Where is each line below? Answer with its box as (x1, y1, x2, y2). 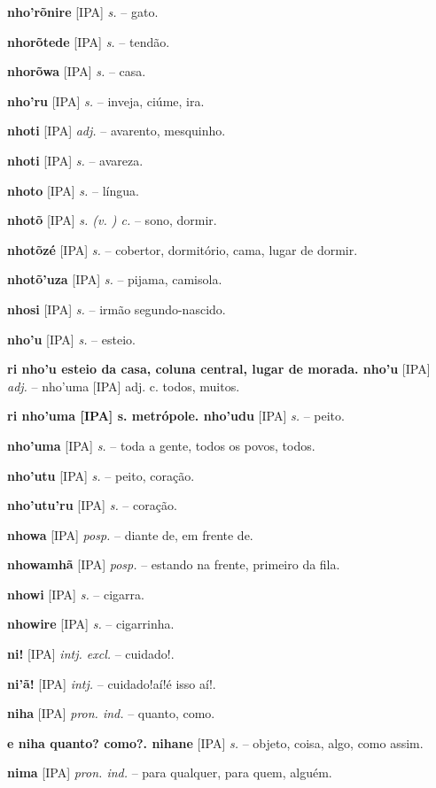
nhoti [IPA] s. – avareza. (7, 151, 144, 169)
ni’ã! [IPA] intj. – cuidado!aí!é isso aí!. (7, 674, 216, 692)
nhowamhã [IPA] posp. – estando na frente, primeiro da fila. (7, 555, 340, 574)
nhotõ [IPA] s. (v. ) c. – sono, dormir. (7, 211, 217, 229)
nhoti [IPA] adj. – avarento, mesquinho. (7, 121, 226, 140)
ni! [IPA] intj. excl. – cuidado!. (7, 645, 175, 663)
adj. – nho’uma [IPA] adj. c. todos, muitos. (7, 376, 240, 395)
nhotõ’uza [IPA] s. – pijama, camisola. (7, 270, 222, 289)
